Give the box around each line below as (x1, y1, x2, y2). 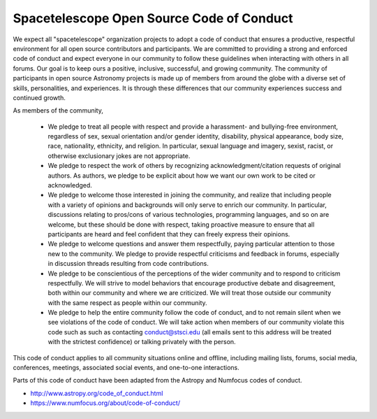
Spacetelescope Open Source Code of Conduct (13, 10, 293, 26)
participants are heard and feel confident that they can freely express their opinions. (47, 229, 290, 238)
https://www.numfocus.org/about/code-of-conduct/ (30, 399, 181, 407)
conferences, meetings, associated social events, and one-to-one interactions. (13, 364, 240, 372)
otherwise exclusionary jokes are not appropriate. (47, 151, 191, 160)
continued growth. (13, 93, 66, 101)
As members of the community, (13, 106, 104, 115)
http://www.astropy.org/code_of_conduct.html (30, 389, 163, 397)
